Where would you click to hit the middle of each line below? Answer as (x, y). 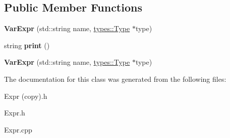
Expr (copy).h (26, 96)
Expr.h (15, 113)
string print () (27, 45)
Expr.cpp (18, 129)
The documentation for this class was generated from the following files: (115, 79)
